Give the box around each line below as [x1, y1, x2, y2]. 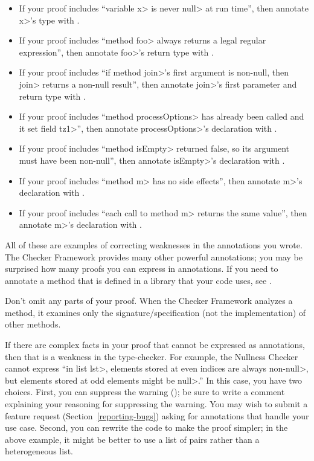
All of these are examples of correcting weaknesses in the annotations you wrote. [5, 238, 303, 251]
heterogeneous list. [5, 445, 73, 457]
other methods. [5, 318, 61, 330]
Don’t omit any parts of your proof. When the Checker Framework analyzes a [5, 294, 293, 307]
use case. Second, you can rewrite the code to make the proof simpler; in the [5, 421, 288, 434]
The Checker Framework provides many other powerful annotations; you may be [5, 250, 303, 263]
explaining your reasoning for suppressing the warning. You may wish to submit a [5, 398, 308, 410]
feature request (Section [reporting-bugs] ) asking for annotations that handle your [5, 409, 309, 422]
